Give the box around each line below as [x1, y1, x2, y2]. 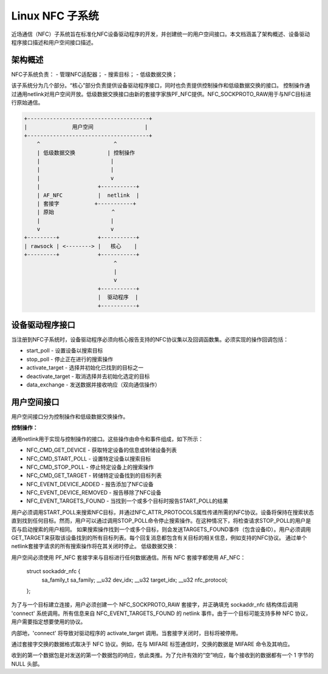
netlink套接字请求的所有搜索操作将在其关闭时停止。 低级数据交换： [11, 543, 179, 550]
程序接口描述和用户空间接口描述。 [11, 38, 97, 46]
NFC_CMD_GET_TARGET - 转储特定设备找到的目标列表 [26, 472, 162, 480]
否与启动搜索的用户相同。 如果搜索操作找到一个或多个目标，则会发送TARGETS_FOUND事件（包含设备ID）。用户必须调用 [11, 526, 312, 533]
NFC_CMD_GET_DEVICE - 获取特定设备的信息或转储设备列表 [26, 447, 177, 454]
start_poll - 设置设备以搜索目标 [26, 347, 103, 354]
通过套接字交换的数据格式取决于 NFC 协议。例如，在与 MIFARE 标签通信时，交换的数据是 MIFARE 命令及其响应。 [11, 640, 293, 647]
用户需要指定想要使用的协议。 [11, 618, 86, 625]
